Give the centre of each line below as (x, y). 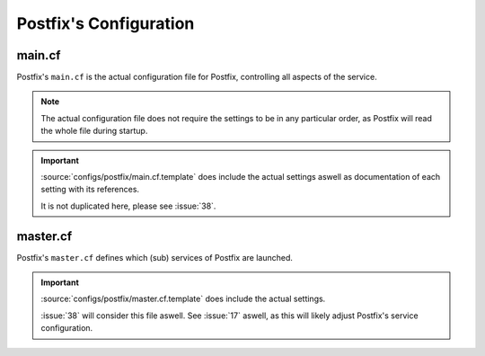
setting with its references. (90, 190)
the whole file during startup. (94, 131)
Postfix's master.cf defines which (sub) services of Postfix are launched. (155, 257)
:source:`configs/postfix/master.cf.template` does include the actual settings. (183, 299)
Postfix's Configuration (106, 23)
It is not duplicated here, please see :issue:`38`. (128, 206)
